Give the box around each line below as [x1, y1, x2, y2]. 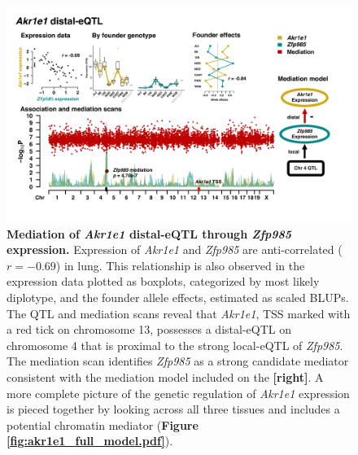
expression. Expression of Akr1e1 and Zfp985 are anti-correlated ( [7, 241, 343, 258]
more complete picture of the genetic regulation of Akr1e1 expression [7, 384, 350, 401]
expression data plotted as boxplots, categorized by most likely [7, 273, 320, 290]
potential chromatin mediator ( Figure [7, 416, 199, 433]
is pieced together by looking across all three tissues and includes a [7, 400, 340, 418]
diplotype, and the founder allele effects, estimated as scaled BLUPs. [7, 288, 349, 305]
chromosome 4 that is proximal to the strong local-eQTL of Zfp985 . [7, 336, 343, 353]
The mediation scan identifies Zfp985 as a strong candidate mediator [7, 352, 349, 370]
